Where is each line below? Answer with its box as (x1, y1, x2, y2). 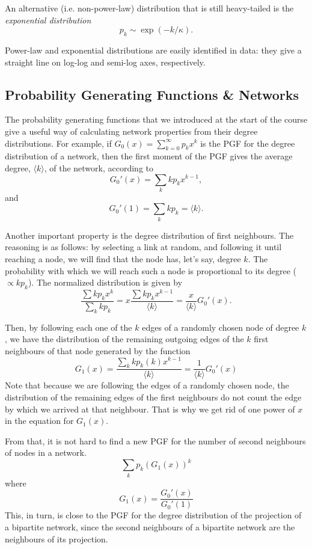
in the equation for (5, 414, 74, 427)
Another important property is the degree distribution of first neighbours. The (5, 228, 294, 241)
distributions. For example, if (5, 136, 112, 149)
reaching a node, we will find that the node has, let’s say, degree (5, 252, 241, 265)
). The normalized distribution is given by (28, 276, 183, 289)
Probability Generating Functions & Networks (5, 85, 299, 103)
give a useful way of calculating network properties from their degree (5, 124, 258, 137)
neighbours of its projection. (5, 532, 108, 545)
